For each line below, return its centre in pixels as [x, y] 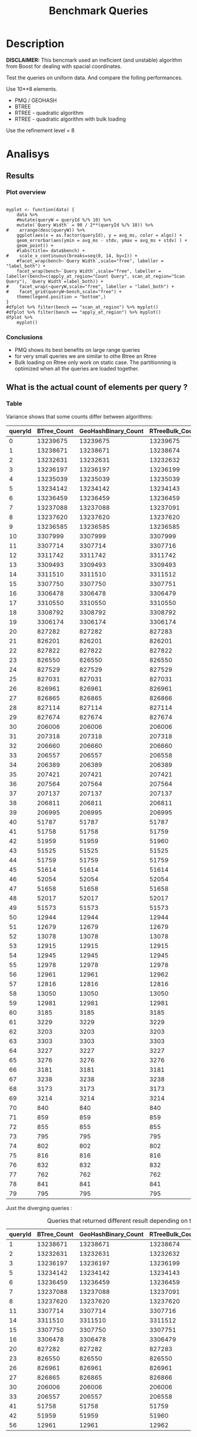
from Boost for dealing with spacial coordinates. [64, 66]
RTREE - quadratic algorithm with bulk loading [70, 119]
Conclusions [24, 337]
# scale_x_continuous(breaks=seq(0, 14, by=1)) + [72, 256]
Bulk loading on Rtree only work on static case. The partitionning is [96, 362]
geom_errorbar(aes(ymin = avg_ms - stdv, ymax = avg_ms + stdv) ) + [102, 240]
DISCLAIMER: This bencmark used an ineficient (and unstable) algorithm [94, 60]
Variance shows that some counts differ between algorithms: [80, 416]
